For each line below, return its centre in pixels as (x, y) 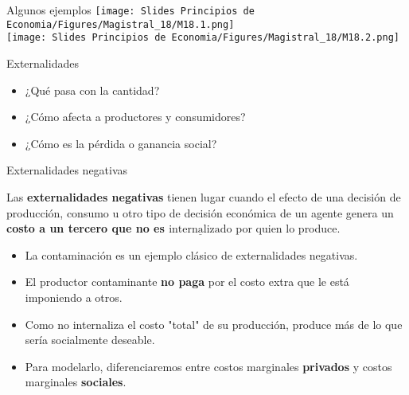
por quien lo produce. (288, 228)
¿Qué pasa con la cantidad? (92, 90)
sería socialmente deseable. (90, 340)
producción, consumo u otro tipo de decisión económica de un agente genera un (200, 212)
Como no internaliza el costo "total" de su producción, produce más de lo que (214, 324)
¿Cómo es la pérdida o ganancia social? (121, 143)
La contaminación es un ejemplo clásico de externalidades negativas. (191, 254)
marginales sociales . (76, 382)
